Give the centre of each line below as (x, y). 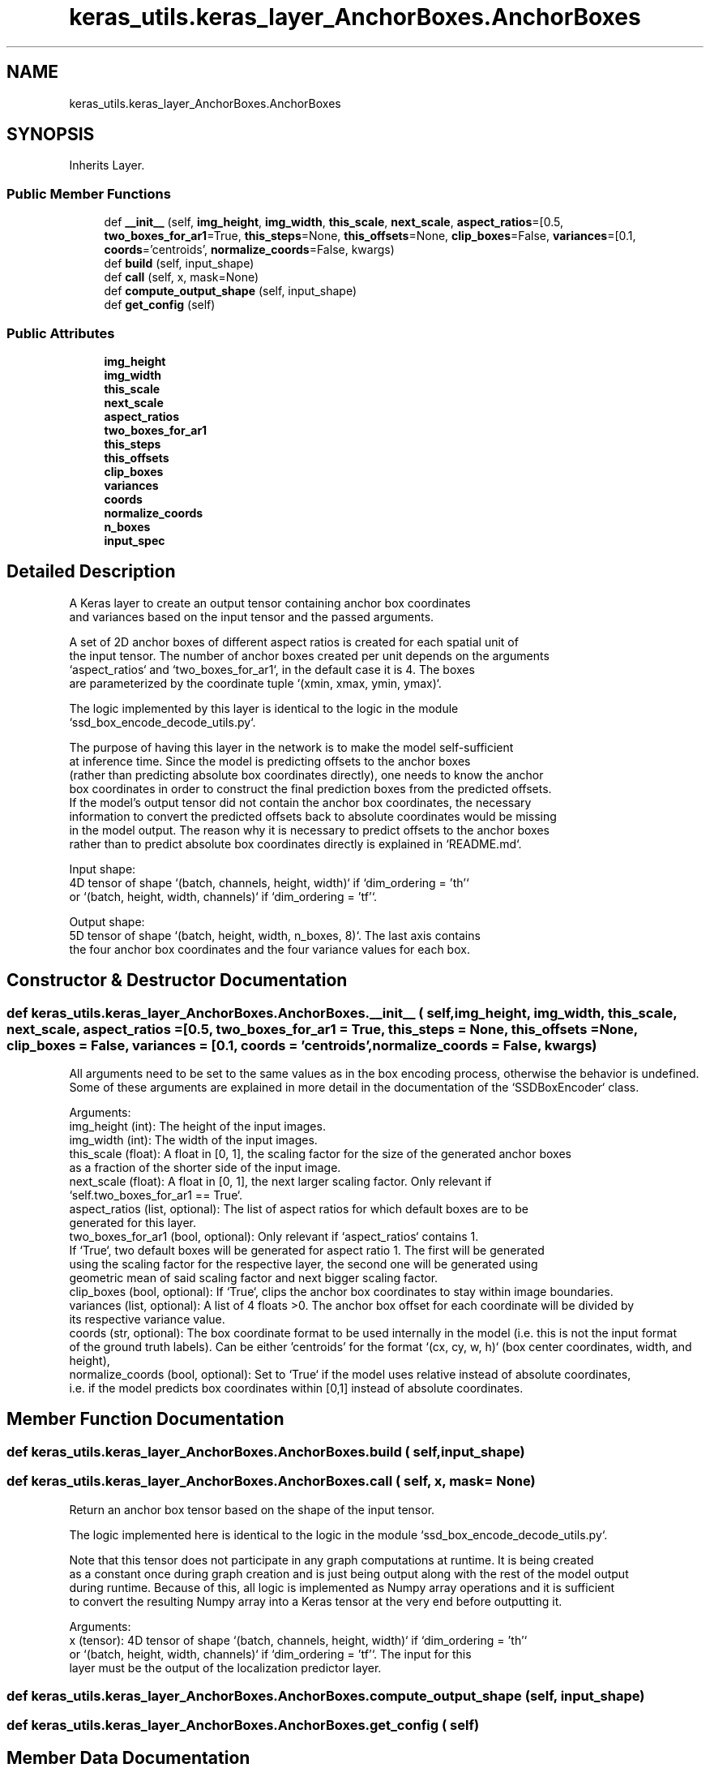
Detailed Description (91, 572)
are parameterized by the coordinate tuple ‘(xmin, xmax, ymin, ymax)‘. (255, 683)
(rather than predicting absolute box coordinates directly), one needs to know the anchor (306, 775)
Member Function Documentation (145, 1419)
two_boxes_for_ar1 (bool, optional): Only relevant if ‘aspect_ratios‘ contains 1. (274, 1236)
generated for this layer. (133, 1223)
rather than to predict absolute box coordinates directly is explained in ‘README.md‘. (295, 843)
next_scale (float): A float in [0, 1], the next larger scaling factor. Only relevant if (280, 1181)
